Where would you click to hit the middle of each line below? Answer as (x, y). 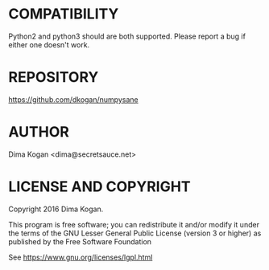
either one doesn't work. (49, 44)
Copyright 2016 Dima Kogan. (56, 209)
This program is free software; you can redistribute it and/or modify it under (134, 224)
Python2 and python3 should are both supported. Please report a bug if (127, 36)
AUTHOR (39, 132)
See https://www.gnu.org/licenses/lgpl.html (81, 257)
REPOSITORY (54, 78)
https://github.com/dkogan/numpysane (73, 99)
